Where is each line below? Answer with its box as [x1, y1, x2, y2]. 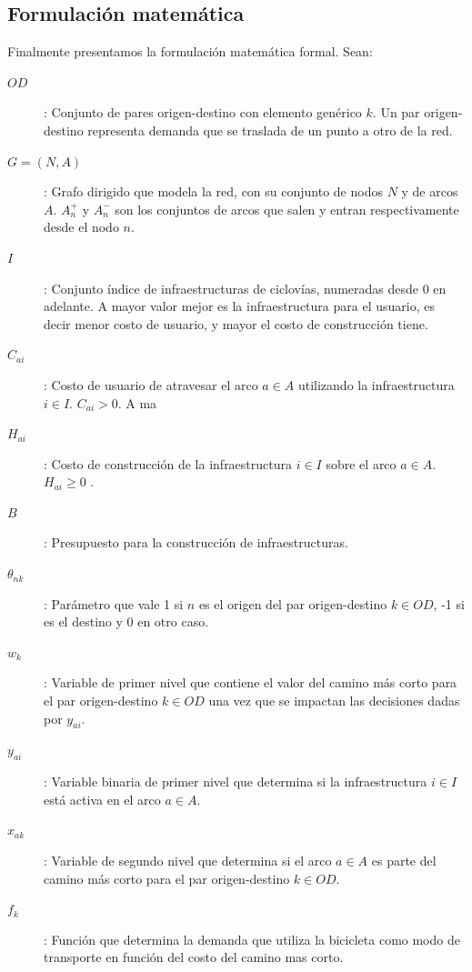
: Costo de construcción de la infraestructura [44, 454, 292, 473]
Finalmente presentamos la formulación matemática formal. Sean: [7, 42, 373, 61]
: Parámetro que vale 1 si [44, 594, 184, 613]
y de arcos [401, 182, 458, 201]
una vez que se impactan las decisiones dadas [208, 691, 460, 710]
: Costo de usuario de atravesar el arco [44, 375, 258, 394]
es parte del [371, 851, 437, 870]
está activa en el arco [44, 789, 161, 808]
